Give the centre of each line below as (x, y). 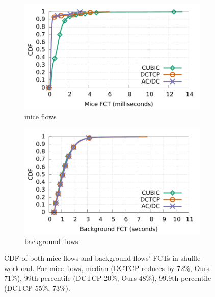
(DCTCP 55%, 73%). (37, 288)
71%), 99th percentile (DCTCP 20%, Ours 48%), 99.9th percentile (108, 278)
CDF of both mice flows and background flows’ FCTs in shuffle (102, 258)
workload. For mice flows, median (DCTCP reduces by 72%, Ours (107, 268)
